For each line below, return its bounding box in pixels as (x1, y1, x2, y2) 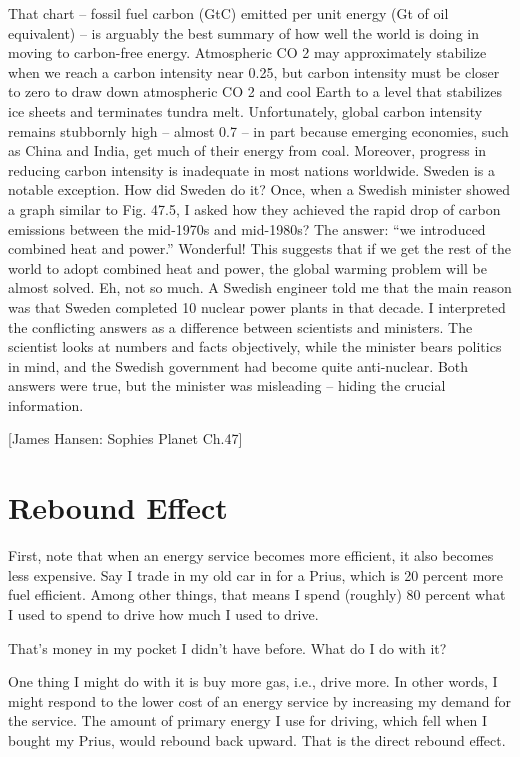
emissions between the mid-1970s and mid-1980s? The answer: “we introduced (8, 218, 486, 239)
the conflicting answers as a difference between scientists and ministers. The (8, 316, 473, 337)
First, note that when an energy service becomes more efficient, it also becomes (8, 545, 494, 566)
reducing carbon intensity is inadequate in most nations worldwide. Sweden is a (8, 159, 496, 180)
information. (8, 394, 84, 415)
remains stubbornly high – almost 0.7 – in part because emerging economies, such (8, 120, 509, 141)
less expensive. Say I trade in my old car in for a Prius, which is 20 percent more (8, 564, 504, 585)
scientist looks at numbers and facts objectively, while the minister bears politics (8, 336, 502, 357)
